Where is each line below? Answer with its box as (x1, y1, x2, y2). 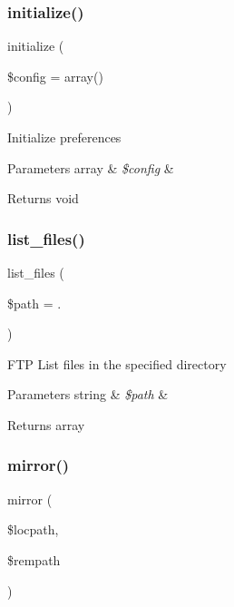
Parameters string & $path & (7, 385, 169, 404)
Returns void (7, 189, 79, 208)
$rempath (7, 550, 61, 569)
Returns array (7, 415, 85, 434)
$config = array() (7, 66, 103, 85)
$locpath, (7, 520, 59, 539)
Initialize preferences (7, 128, 122, 146)
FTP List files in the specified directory (7, 354, 227, 373)
